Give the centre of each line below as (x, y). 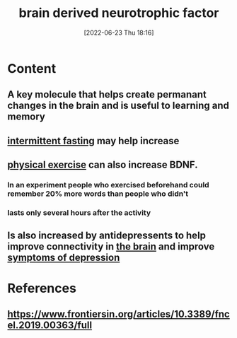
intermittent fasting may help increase (93, 140)
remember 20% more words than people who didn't (98, 194)
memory (27, 117)
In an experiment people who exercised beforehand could (109, 185)
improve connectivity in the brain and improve (111, 246)
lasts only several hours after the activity (79, 212)
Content (32, 68)
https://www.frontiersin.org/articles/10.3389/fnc (118, 314)
